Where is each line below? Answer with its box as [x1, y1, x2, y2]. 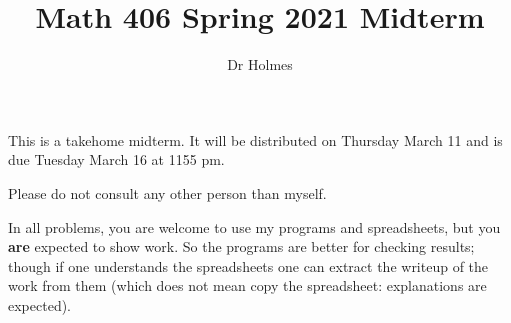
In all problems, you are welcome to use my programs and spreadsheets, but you [8, 216, 501, 237]
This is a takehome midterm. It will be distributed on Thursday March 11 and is [8, 129, 503, 150]
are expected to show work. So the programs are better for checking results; [8, 236, 475, 257]
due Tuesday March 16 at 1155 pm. [8, 149, 225, 170]
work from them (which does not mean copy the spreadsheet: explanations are [8, 275, 487, 296]
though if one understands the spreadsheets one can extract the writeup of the [8, 255, 489, 276]
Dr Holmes [227, 54, 293, 75]
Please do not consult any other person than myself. [8, 182, 327, 203]
